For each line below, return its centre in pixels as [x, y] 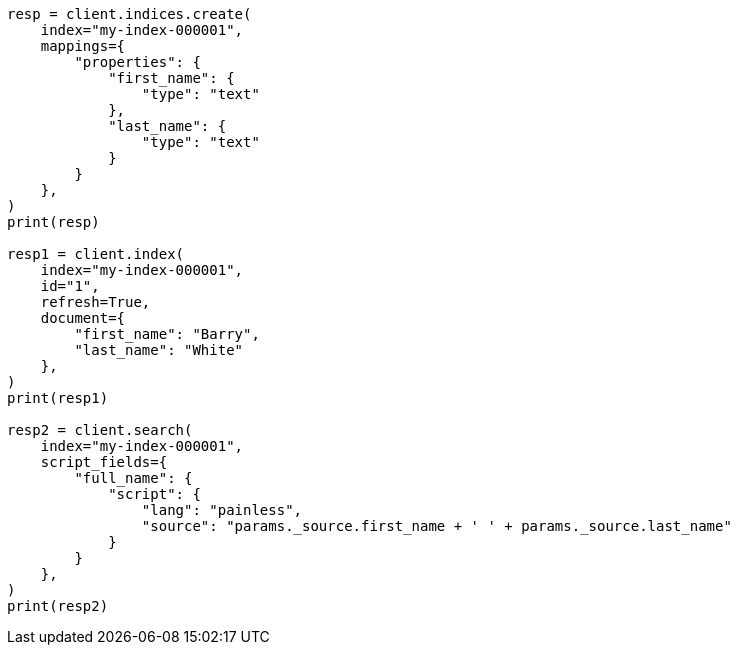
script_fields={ [104, 462]
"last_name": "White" [159, 350]
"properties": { [137, 62]
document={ [83, 318]
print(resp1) [58, 398]
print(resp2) [58, 606]
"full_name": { [133, 478]
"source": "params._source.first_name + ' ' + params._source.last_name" [436, 526]
